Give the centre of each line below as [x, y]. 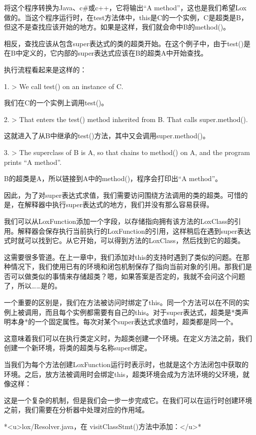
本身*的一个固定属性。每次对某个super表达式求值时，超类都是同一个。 [124, 322]
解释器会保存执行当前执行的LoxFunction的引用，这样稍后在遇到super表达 [134, 231]
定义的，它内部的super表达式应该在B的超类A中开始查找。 [115, 53]
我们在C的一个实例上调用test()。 [56, 103]
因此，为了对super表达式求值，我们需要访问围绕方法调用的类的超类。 [116, 195]
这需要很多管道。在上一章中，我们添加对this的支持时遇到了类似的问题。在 [123, 257]
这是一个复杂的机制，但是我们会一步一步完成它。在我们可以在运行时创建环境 [128, 400]
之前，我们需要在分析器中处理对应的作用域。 [76, 410]
